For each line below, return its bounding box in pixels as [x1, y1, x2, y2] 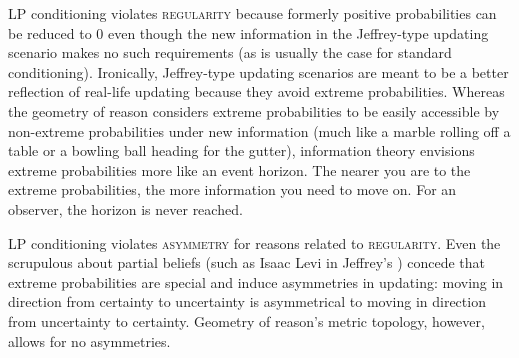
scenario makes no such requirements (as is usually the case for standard [8, 42, 452, 63]
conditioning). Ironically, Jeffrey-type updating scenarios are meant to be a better [8, 61, 509, 82]
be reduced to [8, 22, 92, 43]
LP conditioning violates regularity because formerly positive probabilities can [8, 3, 497, 23]
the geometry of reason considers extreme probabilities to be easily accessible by [8, 100, 500, 121]
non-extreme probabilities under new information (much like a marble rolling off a [8, 120, 511, 141]
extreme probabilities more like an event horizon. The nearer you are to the [8, 159, 471, 180]
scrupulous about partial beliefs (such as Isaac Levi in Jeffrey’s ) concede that [8, 252, 486, 273]
